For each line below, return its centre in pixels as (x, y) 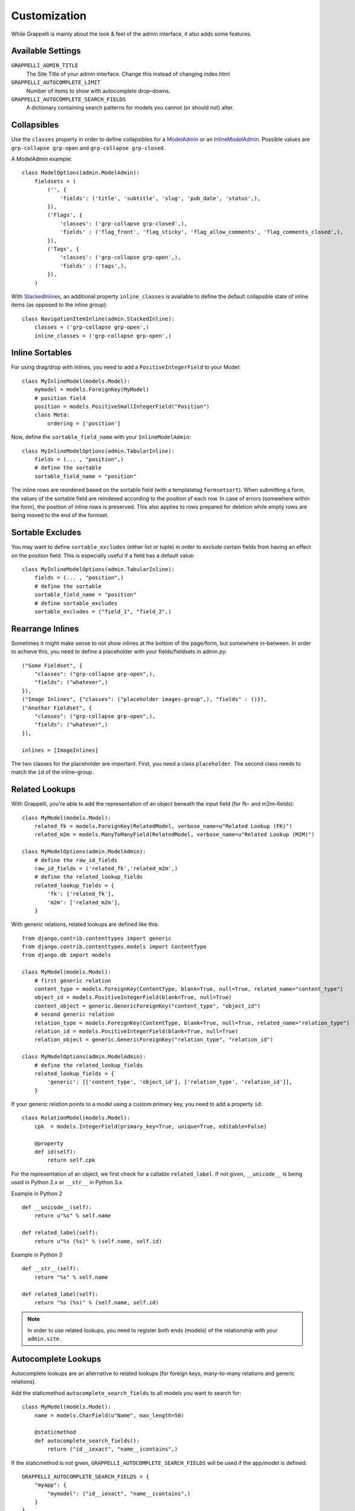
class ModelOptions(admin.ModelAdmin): (81, 173)
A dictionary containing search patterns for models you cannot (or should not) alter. (130, 108)
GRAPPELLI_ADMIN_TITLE (45, 66)
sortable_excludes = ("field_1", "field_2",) (103, 611)
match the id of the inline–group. (52, 772)
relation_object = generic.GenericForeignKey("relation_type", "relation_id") (154, 1040)
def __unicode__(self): (57, 1207)
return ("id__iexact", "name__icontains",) (113, 1449)
